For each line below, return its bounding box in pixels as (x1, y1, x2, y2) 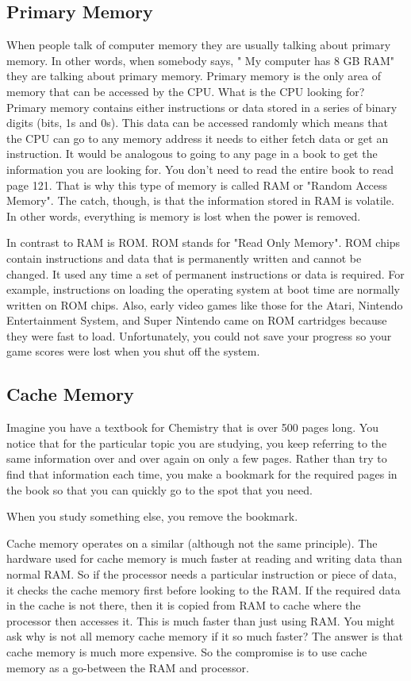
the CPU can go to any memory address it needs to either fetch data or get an (6, 129, 389, 146)
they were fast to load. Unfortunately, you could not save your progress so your (6, 327, 392, 344)
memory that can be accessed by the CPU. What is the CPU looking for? (6, 83, 365, 99)
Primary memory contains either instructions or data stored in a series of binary (6, 98, 398, 115)
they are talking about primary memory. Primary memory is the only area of (6, 67, 381, 84)
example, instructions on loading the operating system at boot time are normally (6, 281, 400, 298)
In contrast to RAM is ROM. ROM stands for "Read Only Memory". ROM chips (6, 234, 401, 251)
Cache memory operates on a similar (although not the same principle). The (6, 534, 378, 551)
